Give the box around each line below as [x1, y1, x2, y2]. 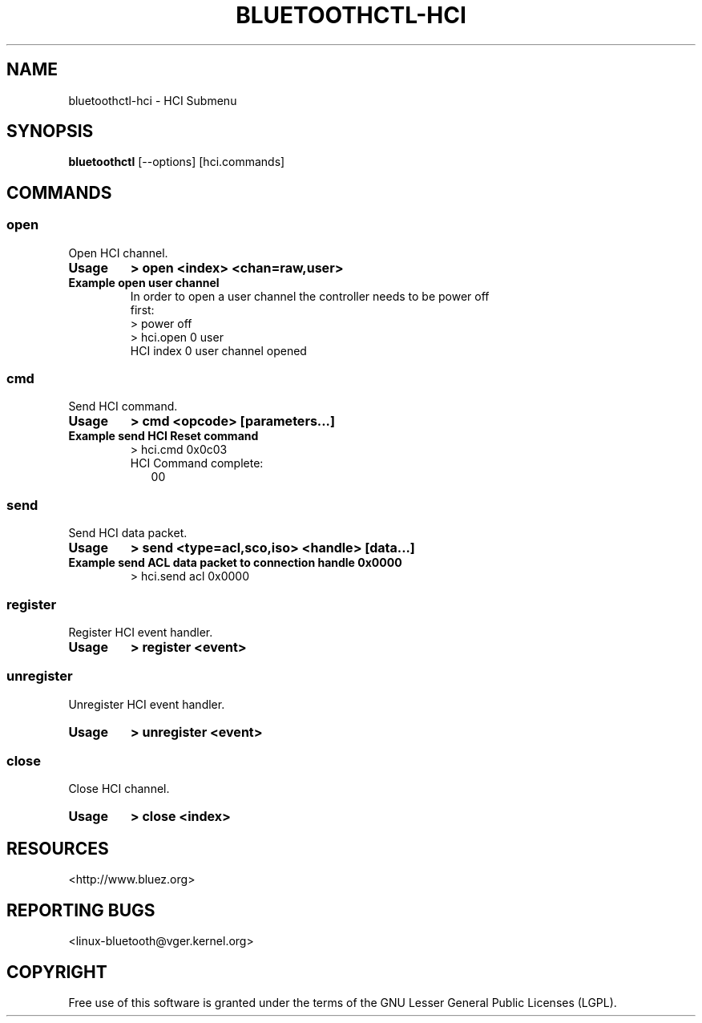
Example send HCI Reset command [68, 429, 259, 443]
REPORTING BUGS [6, 900, 155, 920]
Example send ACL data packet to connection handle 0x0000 [68, 556, 402, 570]
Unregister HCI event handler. [68, 697, 225, 711]
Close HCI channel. [68, 782, 170, 796]
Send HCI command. [68, 399, 178, 414]
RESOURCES [6, 838, 109, 859]
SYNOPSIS [6, 121, 94, 142]
